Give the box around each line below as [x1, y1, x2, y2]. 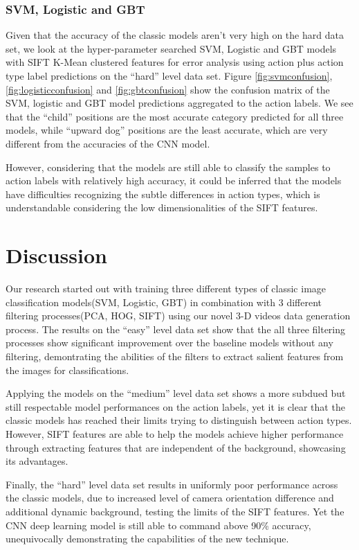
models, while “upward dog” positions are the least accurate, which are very [6, 123, 328, 137]
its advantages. [6, 454, 68, 468]
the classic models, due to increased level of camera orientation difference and [6, 490, 334, 505]
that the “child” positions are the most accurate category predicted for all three [6, 109, 344, 123]
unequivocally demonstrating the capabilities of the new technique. [6, 531, 289, 546]
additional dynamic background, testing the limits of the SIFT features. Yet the [6, 504, 344, 518]
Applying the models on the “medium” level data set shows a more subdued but [6, 386, 346, 400]
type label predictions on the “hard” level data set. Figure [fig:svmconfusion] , [6, 69, 333, 82]
